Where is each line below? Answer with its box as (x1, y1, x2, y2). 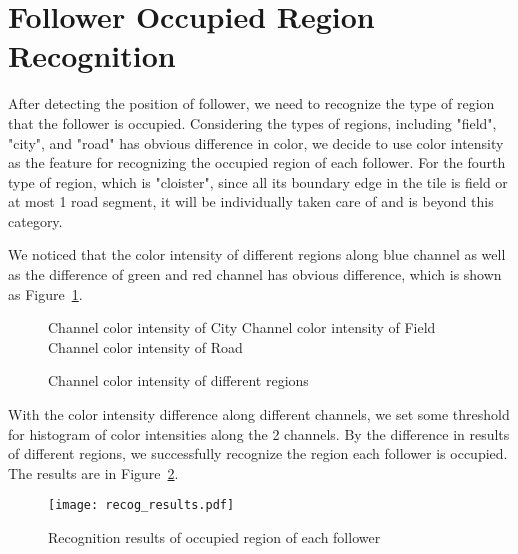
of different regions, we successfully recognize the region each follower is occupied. (8, 443, 508, 464)
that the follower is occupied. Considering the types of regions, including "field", (8, 112, 497, 133)
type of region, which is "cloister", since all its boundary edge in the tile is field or (8, 171, 508, 192)
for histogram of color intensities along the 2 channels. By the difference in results (8, 423, 510, 444)
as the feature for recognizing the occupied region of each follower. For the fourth (8, 152, 506, 173)
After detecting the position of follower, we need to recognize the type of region (8, 93, 495, 114)
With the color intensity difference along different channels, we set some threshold (8, 404, 510, 425)
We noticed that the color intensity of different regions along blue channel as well (8, 244, 506, 265)
